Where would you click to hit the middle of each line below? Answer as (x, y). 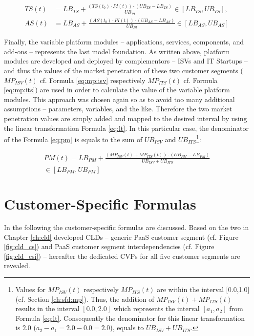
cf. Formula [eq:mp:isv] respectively (93, 80)
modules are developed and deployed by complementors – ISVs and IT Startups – (126, 61)
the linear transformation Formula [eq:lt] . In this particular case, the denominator (126, 128)
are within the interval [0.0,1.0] (203, 289)
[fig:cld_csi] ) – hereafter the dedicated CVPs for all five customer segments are (122, 256)
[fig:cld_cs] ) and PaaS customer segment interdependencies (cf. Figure (109, 246)
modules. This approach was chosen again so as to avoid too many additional (119, 99)
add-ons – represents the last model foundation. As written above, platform (117, 51)
